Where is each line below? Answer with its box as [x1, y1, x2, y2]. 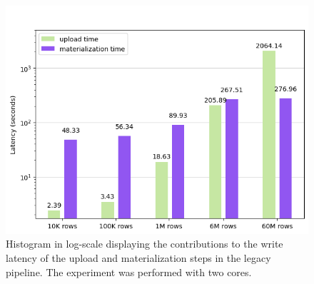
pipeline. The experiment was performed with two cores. [6, 264, 252, 279]
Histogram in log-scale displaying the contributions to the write [6, 236, 283, 251]
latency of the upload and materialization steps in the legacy [6, 250, 271, 265]
